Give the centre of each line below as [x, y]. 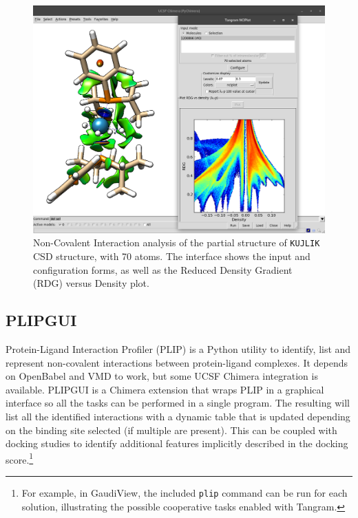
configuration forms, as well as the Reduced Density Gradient [163, 269]
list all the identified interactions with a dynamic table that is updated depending [178, 417]
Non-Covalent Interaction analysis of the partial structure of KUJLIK [177, 242]
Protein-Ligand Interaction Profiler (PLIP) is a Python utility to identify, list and [178, 349]
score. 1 [20, 458]
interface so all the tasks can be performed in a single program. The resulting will [178, 403]
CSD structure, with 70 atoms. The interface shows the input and [172, 256]
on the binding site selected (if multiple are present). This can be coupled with [171, 430]
